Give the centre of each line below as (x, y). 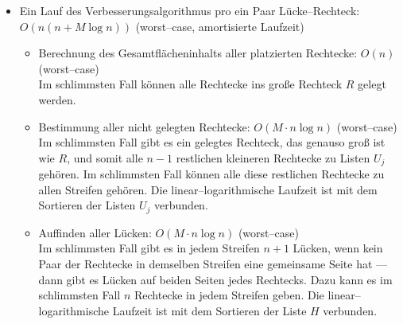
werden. (57, 99)
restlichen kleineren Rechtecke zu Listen (273, 157)
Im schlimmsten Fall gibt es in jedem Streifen (149, 248)
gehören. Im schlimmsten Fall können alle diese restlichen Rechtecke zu (211, 174)
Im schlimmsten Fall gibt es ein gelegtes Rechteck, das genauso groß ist (212, 142)
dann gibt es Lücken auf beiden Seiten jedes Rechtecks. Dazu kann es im (215, 279)
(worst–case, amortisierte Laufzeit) (220, 26)
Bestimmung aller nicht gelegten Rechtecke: (144, 126)
